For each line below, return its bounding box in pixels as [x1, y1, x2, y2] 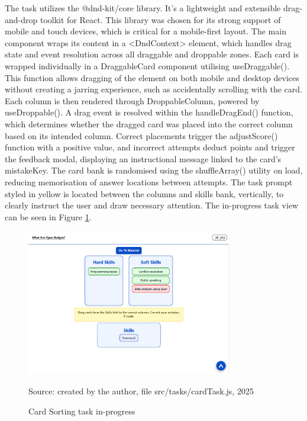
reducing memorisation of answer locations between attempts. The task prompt [5, 175, 293, 188]
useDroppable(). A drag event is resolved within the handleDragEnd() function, [5, 106, 293, 118]
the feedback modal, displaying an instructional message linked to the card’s [5, 152, 282, 165]
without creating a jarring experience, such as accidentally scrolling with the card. [5, 83, 302, 95]
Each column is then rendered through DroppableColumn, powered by [5, 94, 260, 107]
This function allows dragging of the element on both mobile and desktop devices [5, 71, 299, 83]
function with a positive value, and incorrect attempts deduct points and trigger [5, 141, 295, 153]
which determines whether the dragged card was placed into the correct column [5, 117, 293, 130]
